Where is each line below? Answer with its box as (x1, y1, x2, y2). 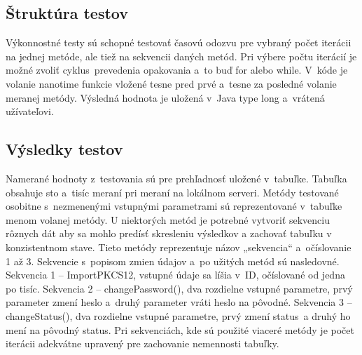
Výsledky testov (6, 138, 123, 160)
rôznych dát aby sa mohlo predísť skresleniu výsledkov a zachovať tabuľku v (6, 226, 332, 241)
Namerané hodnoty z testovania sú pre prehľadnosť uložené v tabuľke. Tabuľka (6, 170, 347, 185)
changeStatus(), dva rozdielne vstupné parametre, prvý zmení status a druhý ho (6, 308, 351, 323)
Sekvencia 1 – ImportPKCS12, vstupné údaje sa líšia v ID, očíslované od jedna (6, 267, 345, 282)
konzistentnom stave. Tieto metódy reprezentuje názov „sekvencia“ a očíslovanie (6, 239, 351, 254)
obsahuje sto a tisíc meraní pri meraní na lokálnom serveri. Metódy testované (6, 185, 339, 199)
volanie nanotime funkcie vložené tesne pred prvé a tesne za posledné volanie (6, 76, 337, 91)
